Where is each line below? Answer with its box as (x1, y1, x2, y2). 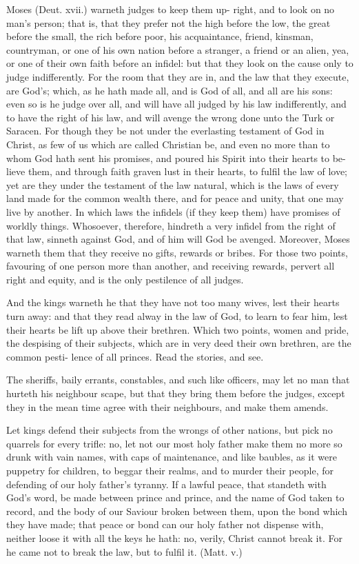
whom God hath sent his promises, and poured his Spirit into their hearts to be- (6, 150, 346, 165)
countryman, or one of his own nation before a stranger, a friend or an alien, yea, (6, 42, 349, 57)
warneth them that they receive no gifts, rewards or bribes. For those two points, (6, 245, 348, 259)
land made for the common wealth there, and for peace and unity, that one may (6, 191, 344, 205)
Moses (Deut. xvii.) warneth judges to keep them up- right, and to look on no (6, 2, 335, 16)
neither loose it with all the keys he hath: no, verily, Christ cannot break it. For (6, 530, 342, 545)
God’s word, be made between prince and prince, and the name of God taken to (6, 490, 345, 505)
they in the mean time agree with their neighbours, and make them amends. (6, 399, 329, 414)
